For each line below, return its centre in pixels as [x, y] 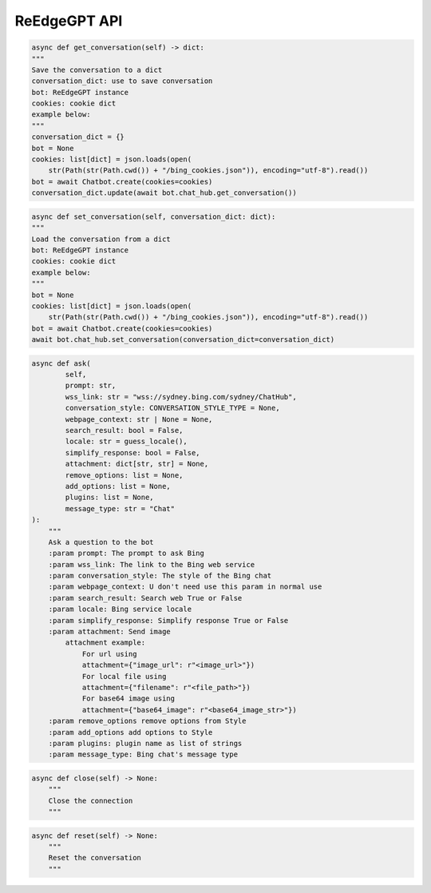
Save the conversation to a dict [97, 69]
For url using [109, 654]
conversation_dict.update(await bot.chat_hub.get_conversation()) [164, 193]
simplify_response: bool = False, [132, 452]
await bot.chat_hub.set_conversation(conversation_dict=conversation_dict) [183, 340]
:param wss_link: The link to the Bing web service [152, 564]
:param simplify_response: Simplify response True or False [168, 620]
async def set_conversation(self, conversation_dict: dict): [154, 216]
